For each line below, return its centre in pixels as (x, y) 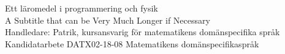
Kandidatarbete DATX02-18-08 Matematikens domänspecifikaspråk (132, 43)
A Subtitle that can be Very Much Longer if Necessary (108, 20)
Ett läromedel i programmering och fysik (82, 8)
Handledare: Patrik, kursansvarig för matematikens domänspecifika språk (142, 32)
